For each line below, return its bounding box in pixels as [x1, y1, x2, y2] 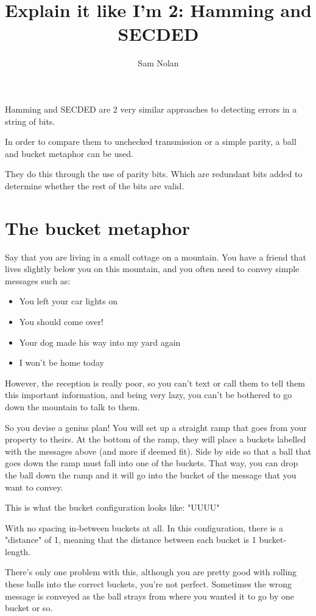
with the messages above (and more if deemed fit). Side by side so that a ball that [5, 444, 312, 457]
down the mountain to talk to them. [5, 400, 140, 413]
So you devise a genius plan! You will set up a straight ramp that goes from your [5, 421, 307, 433]
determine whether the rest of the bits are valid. [5, 179, 184, 192]
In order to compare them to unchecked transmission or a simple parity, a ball [5, 135, 297, 148]
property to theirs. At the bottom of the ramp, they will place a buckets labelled [5, 433, 306, 446]
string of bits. [5, 114, 55, 127]
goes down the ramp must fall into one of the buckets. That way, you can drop [5, 457, 298, 469]
